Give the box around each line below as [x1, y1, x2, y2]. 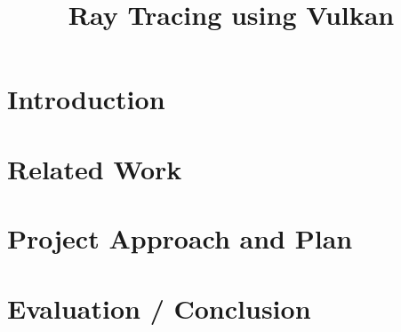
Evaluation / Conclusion [7, 289, 311, 326]
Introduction [7, 81, 165, 117]
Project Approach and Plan [7, 220, 353, 257]
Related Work [7, 150, 182, 186]
